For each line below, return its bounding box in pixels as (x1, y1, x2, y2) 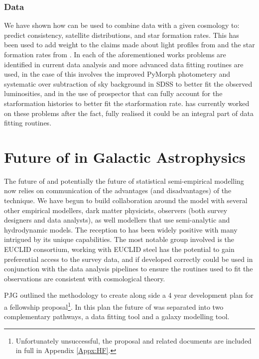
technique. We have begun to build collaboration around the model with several (4, 195, 248, 206)
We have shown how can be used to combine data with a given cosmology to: (4, 20, 240, 30)
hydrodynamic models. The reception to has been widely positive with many (4, 224, 238, 235)
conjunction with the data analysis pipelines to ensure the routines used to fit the (4, 263, 253, 274)
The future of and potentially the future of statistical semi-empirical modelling (4, 175, 244, 186)
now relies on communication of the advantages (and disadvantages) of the (4, 185, 232, 196)
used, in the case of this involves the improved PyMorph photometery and (4, 69, 231, 79)
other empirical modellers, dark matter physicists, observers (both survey (4, 205, 228, 215)
